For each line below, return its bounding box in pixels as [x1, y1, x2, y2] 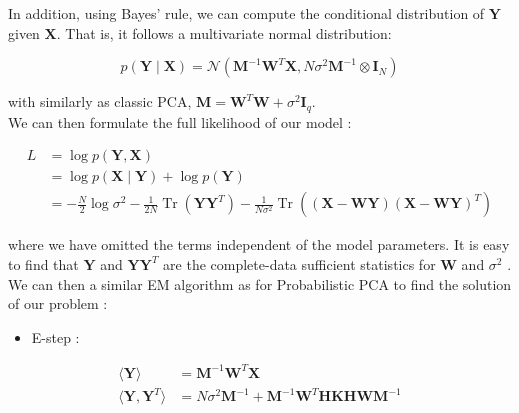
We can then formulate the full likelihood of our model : [8, 111, 352, 132]
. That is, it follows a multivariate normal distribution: [56, 22, 392, 43]
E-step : [31, 326, 80, 347]
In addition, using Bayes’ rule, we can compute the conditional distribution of [8, 3, 485, 23]
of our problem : [8, 293, 108, 314]
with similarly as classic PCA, [8, 91, 192, 112]
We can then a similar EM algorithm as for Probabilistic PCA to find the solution [8, 273, 512, 294]
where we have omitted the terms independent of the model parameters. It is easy [8, 234, 510, 255]
